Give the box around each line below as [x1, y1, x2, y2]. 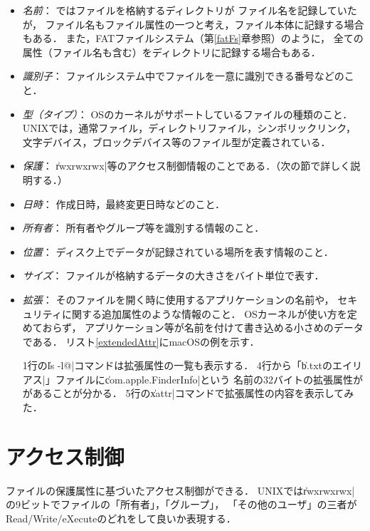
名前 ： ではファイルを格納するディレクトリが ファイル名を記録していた [22, 3, 357, 17]
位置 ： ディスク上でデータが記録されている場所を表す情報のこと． [22, 244, 334, 259]
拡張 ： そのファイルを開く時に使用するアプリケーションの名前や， [22, 292, 334, 306]
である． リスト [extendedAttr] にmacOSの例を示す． [22, 334, 260, 349]
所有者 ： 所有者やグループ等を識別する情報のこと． [22, 220, 265, 235]
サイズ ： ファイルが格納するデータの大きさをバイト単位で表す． [22, 268, 324, 283]
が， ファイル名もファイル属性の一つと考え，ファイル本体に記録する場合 [22, 16, 364, 31]
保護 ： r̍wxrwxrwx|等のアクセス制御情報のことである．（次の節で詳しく [22, 158, 351, 173]
